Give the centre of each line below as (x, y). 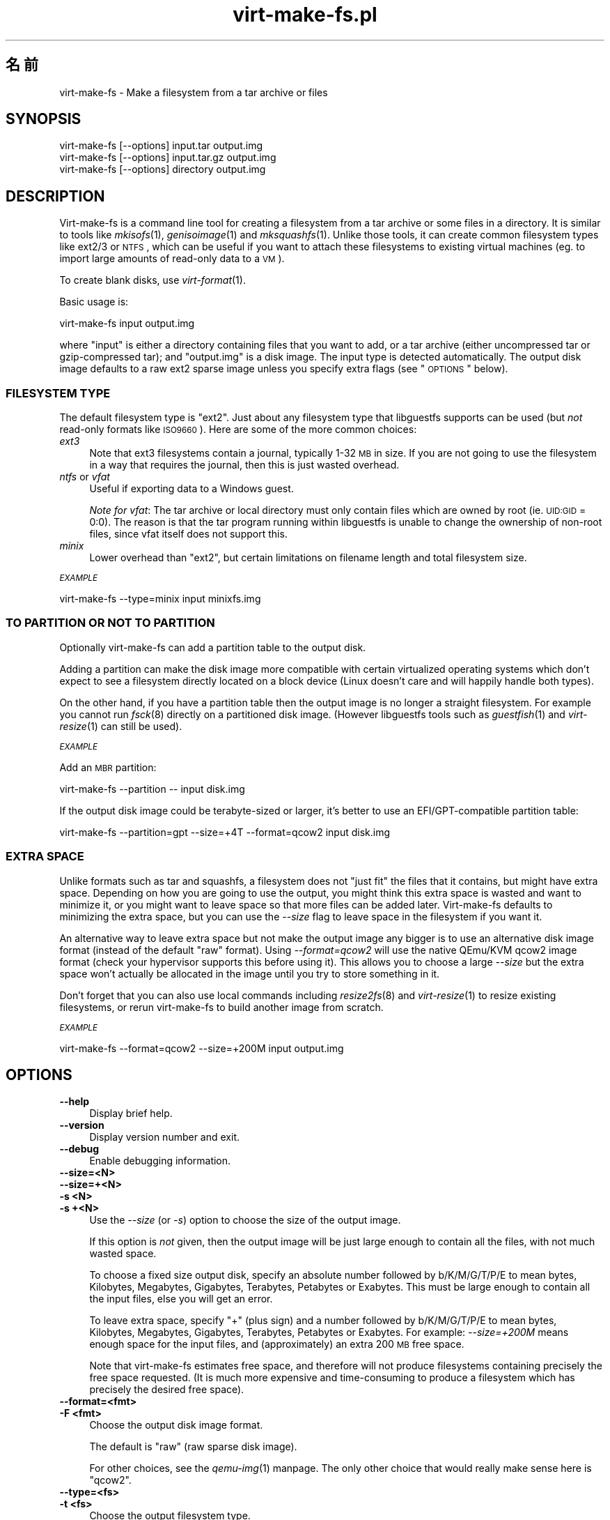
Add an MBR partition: (108, 767)
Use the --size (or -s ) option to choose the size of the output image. (245, 1220)
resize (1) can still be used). (121, 726)
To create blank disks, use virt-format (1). (152, 280)
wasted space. (123, 1254)
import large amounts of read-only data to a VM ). (172, 259)
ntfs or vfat (85, 477)
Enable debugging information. (160, 1161)
